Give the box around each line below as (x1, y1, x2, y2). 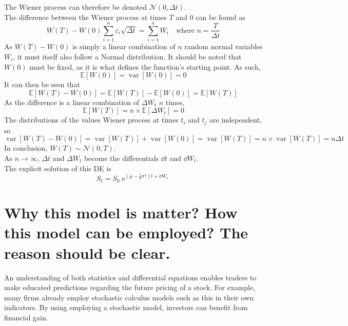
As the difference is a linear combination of (4, 96, 140, 107)
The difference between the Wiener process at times (4, 11, 167, 22)
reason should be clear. (4, 242, 170, 263)
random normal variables (184, 41, 263, 52)
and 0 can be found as (176, 11, 245, 22)
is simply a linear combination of (72, 41, 176, 52)
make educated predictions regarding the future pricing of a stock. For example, (4, 282, 256, 293)
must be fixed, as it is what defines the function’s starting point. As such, (29, 61, 261, 72)
